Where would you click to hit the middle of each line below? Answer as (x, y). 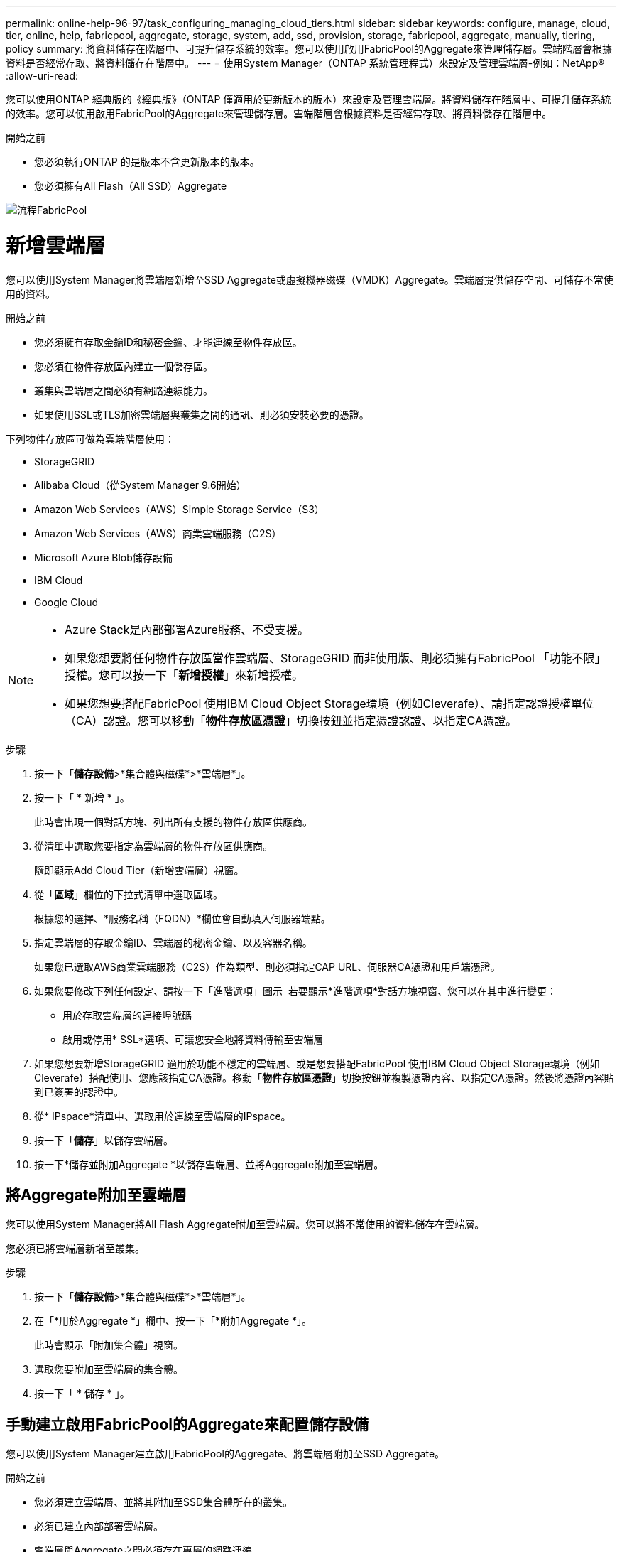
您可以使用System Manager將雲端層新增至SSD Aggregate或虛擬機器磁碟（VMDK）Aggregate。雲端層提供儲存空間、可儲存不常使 (310, 279)
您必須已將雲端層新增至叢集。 (75, 1249)
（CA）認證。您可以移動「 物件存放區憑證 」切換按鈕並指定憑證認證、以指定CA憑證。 (291, 720)
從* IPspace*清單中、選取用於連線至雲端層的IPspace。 (163, 1116)
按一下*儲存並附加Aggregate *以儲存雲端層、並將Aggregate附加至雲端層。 (209, 1164)
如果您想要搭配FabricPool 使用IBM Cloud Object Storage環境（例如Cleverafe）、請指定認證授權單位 (329, 703)
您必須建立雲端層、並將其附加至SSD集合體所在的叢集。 (164, 1502)
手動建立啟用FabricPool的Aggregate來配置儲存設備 (187, 1424)
